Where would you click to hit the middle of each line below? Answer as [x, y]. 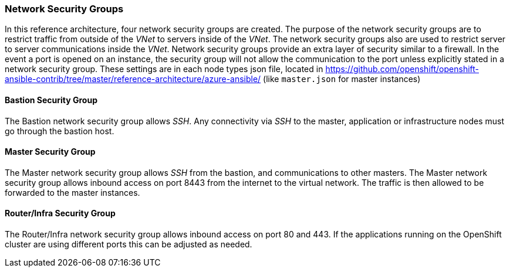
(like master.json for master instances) [342, 79]
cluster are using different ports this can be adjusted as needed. [129, 244]
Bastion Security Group [51, 100]
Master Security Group [50, 152]
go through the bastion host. [60, 131]
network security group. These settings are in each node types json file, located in [164, 69]
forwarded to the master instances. [72, 192]
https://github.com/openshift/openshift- [402, 69]
